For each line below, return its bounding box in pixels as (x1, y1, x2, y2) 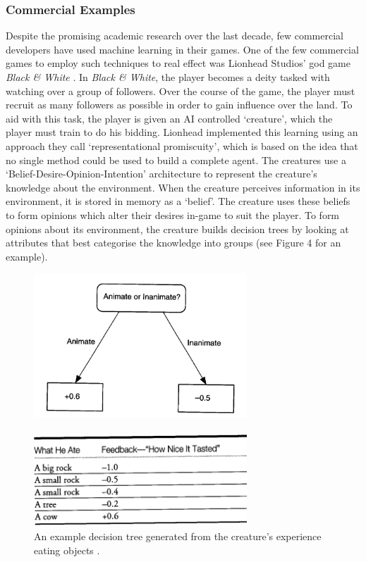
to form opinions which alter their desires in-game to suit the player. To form (6, 207, 340, 222)
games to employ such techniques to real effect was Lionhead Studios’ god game (6, 56, 350, 70)
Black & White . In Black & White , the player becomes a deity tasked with (6, 70, 330, 84)
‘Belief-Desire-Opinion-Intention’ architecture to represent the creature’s (6, 166, 317, 181)
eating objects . (34, 542, 100, 557)
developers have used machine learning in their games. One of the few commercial (6, 42, 359, 56)
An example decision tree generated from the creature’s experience (34, 529, 322, 544)
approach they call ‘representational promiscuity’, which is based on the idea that (6, 138, 358, 153)
